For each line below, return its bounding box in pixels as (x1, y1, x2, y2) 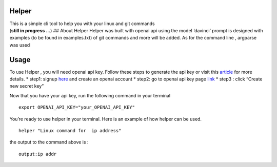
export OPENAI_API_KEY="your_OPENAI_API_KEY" (18, 105, 135, 110)
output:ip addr (18, 151, 57, 157)
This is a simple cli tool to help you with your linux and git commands (9, 20, 155, 27)
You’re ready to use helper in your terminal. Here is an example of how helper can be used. (9, 116, 202, 122)
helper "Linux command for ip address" (18, 128, 122, 133)
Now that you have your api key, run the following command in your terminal (9, 92, 171, 98)
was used (9, 41, 30, 48)
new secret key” (9, 83, 44, 89)
